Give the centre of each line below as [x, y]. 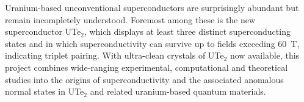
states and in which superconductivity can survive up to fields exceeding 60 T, [152, 43]
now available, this [265, 55]
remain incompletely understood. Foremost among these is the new [130, 19]
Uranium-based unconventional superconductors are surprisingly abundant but [152, 7]
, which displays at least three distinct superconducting [187, 31]
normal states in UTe [45, 91]
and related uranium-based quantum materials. [178, 91]
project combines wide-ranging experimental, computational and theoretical [147, 67]
